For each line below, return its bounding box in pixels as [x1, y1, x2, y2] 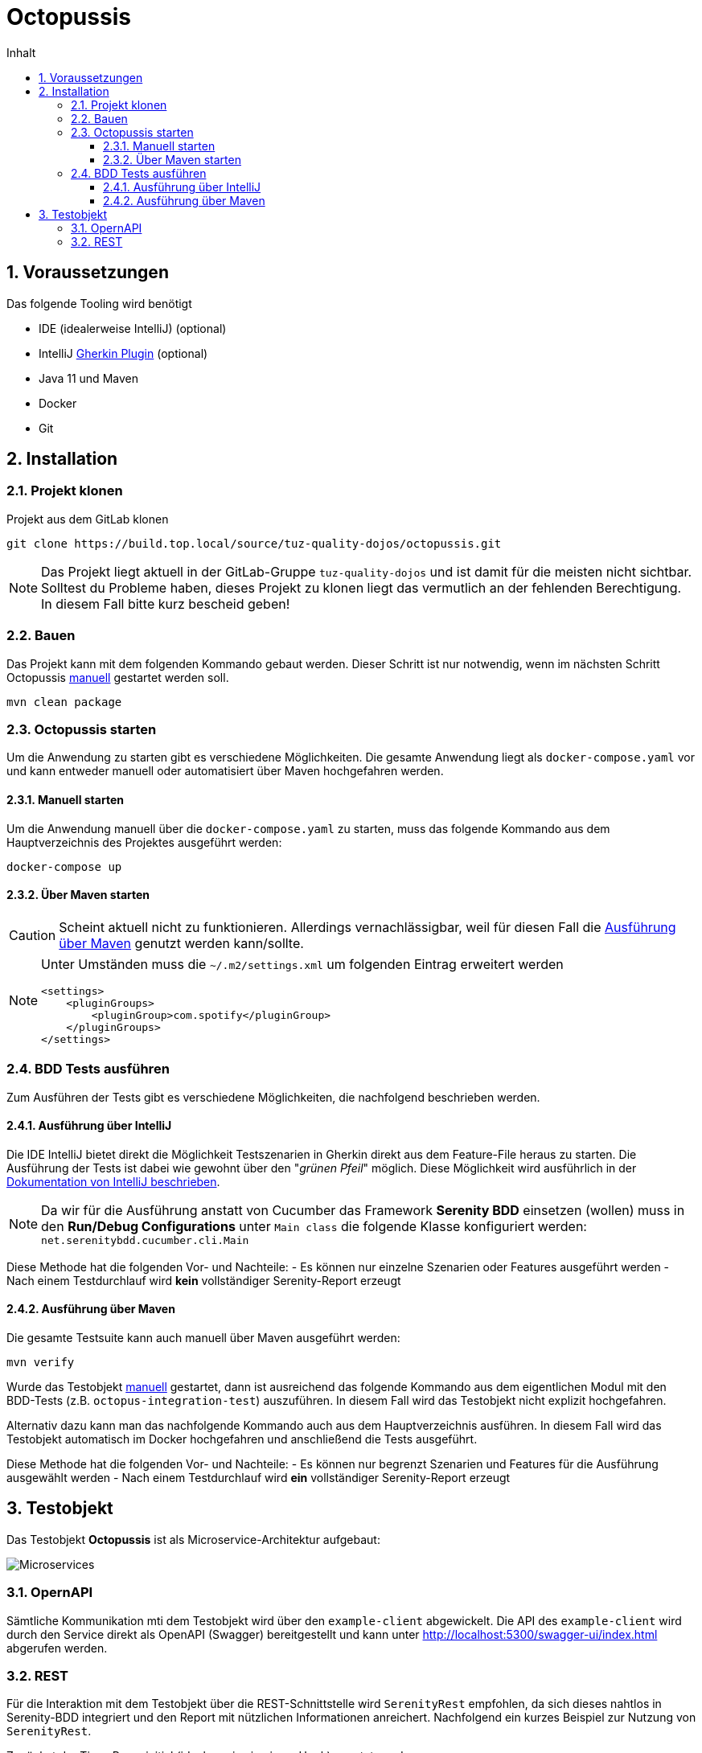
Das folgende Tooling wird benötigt [6, 296, 192, 310]
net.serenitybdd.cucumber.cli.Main [41, 1234, 249, 1246]
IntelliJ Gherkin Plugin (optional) [39, 346, 208, 360]
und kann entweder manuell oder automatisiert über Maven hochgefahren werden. [6, 764, 444, 778]
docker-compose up [6, 860, 122, 873]
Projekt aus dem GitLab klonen [6, 511, 169, 526]
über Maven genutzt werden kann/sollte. [59, 934, 304, 951]
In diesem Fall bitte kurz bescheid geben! [41, 595, 290, 612]
